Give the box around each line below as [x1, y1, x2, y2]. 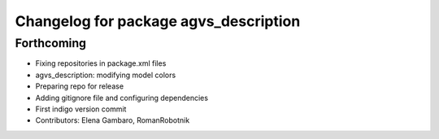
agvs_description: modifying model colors [35, 70, 176, 80]
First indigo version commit [35, 104, 127, 114]
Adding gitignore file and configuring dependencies [35, 93, 209, 102]
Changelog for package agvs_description [15, 12, 301, 30]
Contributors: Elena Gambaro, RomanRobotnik [35, 115, 190, 125]
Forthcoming [15, 36, 87, 50]
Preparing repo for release [35, 81, 124, 91]
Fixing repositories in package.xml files [35, 59, 167, 68]
